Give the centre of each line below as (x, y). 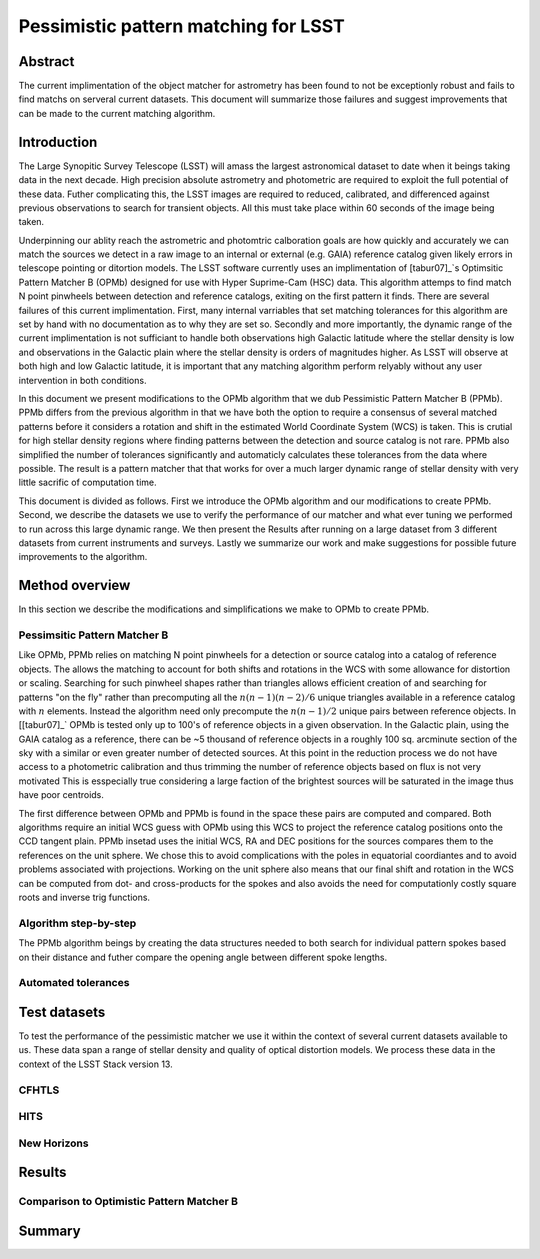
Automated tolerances (74, 983)
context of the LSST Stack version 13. (96, 1064)
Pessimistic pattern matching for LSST (181, 26)
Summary (49, 1230)
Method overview (74, 585)
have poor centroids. (61, 795)
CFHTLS (39, 1090)
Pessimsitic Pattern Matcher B (93, 635)
